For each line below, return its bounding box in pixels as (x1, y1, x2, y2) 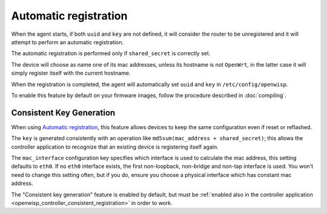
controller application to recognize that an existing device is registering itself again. (11, 143, 219, 150)
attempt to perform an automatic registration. (11, 38, 124, 45)
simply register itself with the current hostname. (11, 70, 131, 77)
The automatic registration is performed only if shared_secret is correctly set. (11, 50, 211, 57)
